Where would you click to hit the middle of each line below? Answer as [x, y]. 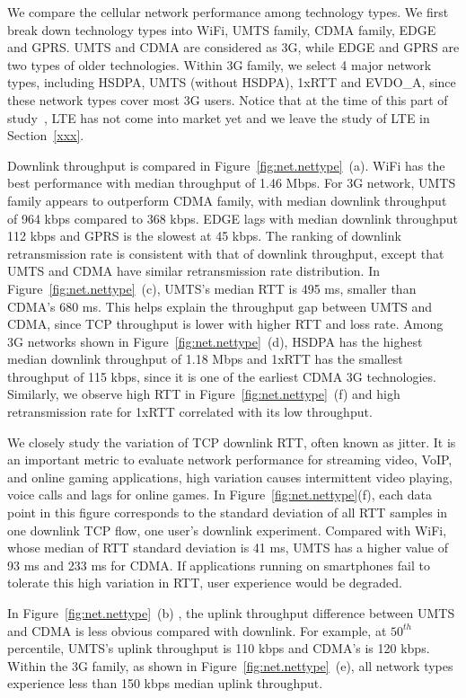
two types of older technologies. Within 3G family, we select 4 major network [220, 64]
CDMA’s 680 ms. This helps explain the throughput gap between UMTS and [220, 306]
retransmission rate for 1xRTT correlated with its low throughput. [190, 412]
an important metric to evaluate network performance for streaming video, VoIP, [230, 459]
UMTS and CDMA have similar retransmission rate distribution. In [193, 271]
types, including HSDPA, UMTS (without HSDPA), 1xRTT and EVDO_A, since [232, 82]
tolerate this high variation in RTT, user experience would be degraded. [205, 583]
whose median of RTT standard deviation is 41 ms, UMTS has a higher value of [228, 548]
